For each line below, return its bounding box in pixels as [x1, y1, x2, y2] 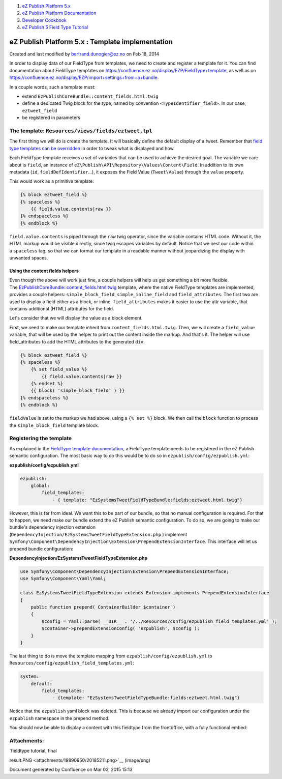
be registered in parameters [22, 114, 81, 121]
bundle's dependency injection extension [9, 524, 96, 530]
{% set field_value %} [30, 366, 87, 372]
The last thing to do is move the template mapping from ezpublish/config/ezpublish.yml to [9, 653, 213, 659]
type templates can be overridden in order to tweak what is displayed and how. [9, 145, 175, 151]
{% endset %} [30, 381, 64, 387]
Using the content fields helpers [9, 268, 79, 274]
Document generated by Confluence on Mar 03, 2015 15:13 [9, 766, 133, 773]
